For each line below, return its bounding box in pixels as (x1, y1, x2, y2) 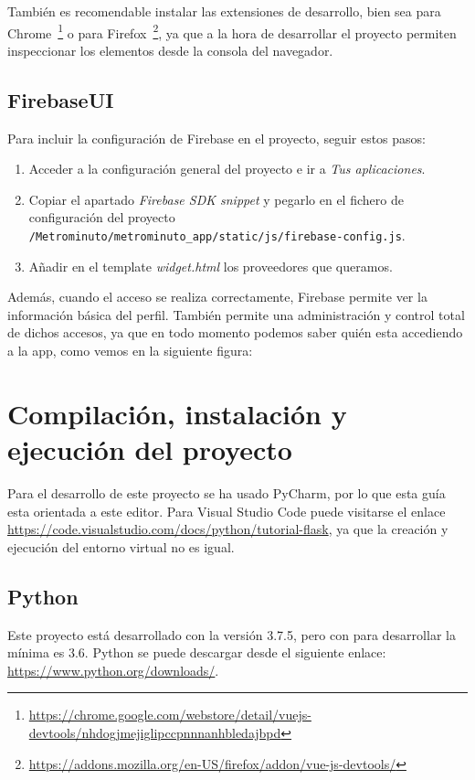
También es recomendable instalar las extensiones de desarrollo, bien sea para (7, 2, 441, 20)
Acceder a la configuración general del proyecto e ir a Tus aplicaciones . (28, 159, 426, 178)
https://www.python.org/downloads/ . (7, 660, 219, 679)
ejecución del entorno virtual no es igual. (7, 537, 235, 556)
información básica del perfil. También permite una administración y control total (7, 305, 465, 324)
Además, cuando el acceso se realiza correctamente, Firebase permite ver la (7, 287, 427, 306)
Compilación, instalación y (7, 394, 347, 432)
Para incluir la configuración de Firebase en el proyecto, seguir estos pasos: (7, 128, 427, 147)
